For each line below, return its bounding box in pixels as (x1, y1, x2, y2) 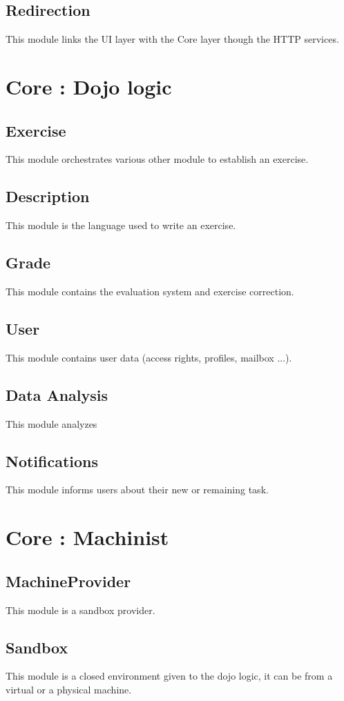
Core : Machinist (6, 523, 169, 551)
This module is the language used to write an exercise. (6, 218, 236, 233)
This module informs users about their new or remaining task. (6, 482, 269, 497)
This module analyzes (6, 416, 97, 431)
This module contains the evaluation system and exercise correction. (6, 284, 294, 298)
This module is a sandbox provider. (6, 602, 155, 617)
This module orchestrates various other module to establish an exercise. (6, 152, 309, 166)
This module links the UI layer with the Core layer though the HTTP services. (6, 32, 339, 46)
